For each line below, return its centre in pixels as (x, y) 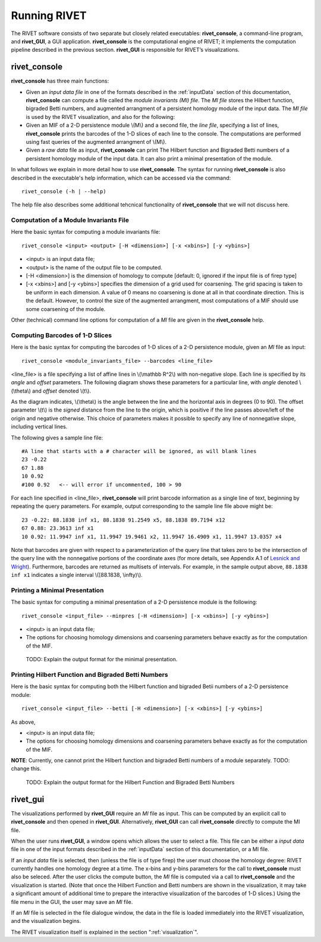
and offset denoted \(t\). (62, 391)
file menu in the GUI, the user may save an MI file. (72, 902)
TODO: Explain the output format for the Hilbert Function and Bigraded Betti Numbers (130, 782)
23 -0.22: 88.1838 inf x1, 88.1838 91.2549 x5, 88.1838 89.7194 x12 (123, 520)
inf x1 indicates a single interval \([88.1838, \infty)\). (77, 575)
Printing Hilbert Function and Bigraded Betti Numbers (90, 674)
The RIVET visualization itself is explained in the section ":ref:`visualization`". (105, 932)
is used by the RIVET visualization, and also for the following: (100, 117)
